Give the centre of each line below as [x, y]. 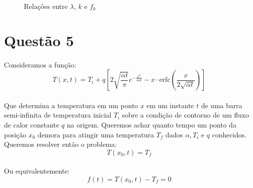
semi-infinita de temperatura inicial [58, 115]
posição [15, 134]
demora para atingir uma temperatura [96, 134]
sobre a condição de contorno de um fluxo [185, 115]
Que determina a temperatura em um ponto [71, 105]
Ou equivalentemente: [37, 171]
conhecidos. [229, 134]
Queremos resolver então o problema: [61, 144]
